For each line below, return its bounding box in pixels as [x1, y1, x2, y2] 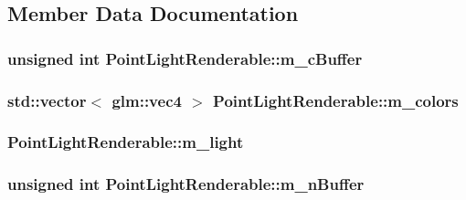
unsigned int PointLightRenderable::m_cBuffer [7, 47, 363, 69]
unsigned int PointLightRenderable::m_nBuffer [7, 173, 365, 195]
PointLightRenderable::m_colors [213, 89, 459, 111]
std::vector [7, 89, 87, 111]
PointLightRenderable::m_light [7, 131, 244, 153]
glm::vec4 [111, 89, 182, 111]
